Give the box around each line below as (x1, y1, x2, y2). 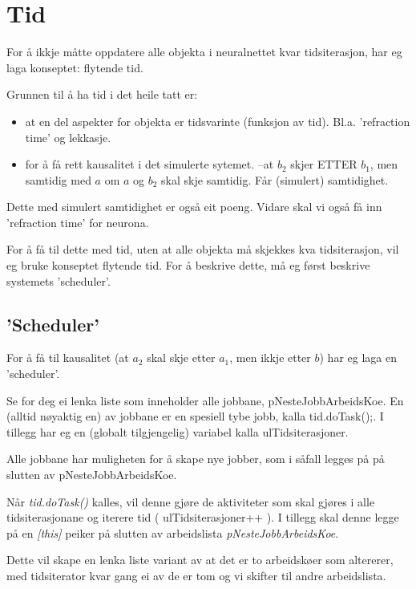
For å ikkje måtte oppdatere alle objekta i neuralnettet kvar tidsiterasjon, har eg (6, 43, 402, 60)
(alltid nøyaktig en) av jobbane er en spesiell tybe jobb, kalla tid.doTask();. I (6, 408, 384, 424)
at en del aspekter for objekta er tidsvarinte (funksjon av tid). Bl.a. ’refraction (25, 112, 410, 129)
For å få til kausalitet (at (6, 349, 129, 366)
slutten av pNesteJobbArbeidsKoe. (6, 466, 177, 483)
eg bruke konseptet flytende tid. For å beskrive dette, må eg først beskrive (6, 257, 370, 274)
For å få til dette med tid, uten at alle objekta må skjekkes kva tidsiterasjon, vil (6, 241, 399, 258)
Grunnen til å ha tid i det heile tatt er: (6, 86, 198, 103)
